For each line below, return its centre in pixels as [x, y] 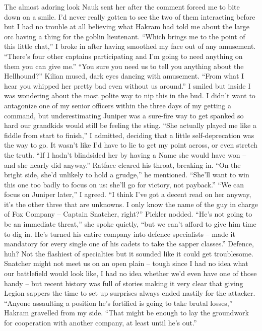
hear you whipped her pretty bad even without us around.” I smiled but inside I [127, 85]
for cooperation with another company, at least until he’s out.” [101, 322]
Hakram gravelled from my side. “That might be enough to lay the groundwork [126, 313]
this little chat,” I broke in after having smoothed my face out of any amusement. [130, 46]
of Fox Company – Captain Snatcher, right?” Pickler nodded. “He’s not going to [128, 214]
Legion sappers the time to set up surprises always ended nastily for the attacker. [130, 293]
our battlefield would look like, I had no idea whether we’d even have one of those [130, 273]
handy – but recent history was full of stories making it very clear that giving [124, 283]
